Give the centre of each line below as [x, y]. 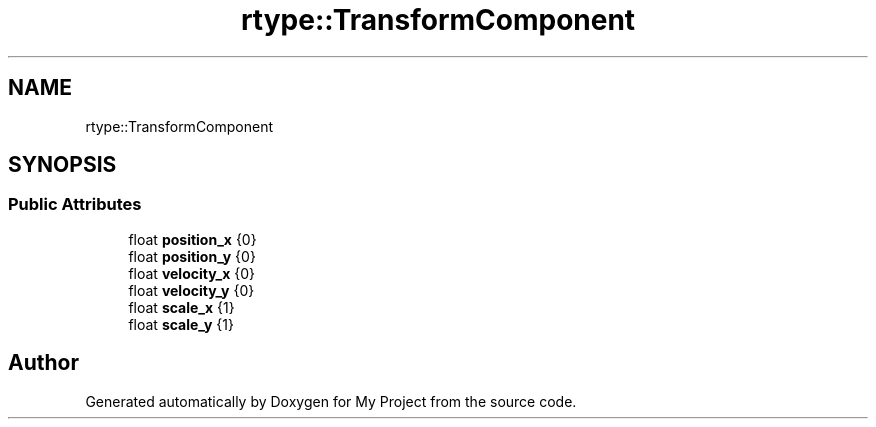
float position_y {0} [192, 256]
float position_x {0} [192, 239]
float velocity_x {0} [192, 273]
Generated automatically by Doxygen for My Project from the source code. [331, 401]
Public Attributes [75, 204]
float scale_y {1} [181, 324]
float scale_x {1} [181, 307]
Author [43, 363]
